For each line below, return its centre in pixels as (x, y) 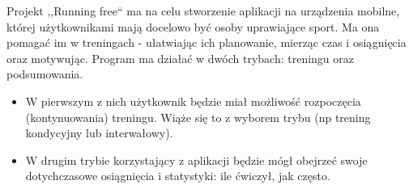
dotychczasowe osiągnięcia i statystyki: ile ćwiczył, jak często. (178, 176)
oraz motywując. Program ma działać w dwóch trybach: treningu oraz (181, 58)
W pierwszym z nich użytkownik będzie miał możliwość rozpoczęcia (193, 101)
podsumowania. (45, 74)
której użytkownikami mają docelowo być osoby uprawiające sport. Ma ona (193, 26)
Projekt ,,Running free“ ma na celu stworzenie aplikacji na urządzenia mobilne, (203, 10)
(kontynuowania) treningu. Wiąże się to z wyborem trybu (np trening (198, 117)
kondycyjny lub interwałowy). (99, 133)
